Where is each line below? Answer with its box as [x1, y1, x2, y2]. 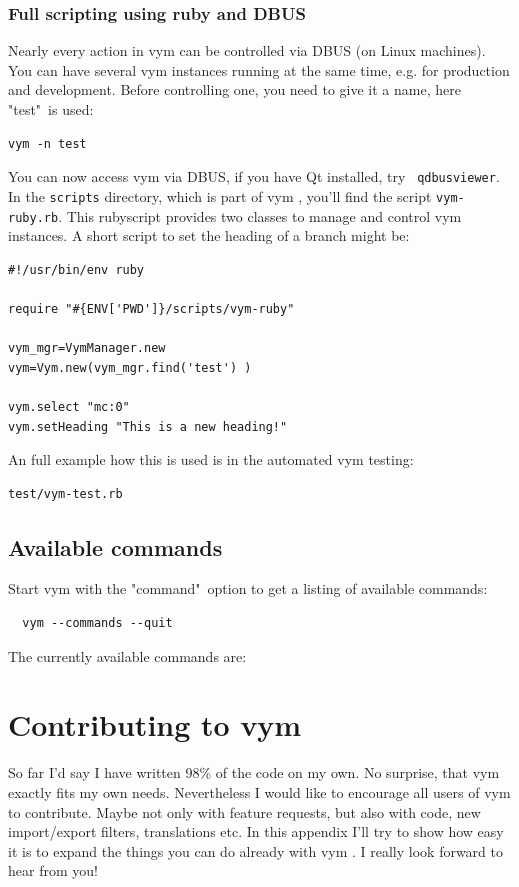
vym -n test [8, 136, 87, 151]
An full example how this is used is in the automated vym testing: [8, 449, 414, 470]
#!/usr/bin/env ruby [8, 262, 145, 277]
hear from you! [8, 860, 98, 881]
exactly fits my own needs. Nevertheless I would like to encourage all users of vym [8, 781, 511, 802]
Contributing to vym [8, 704, 302, 745]
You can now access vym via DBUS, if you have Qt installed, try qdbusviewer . [8, 166, 500, 187]
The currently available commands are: [8, 645, 247, 666]
